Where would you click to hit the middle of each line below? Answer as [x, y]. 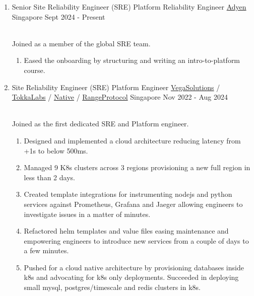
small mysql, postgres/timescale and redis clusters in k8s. [112, 287]
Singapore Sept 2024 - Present [58, 16]
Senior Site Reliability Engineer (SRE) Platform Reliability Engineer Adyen [129, 7]
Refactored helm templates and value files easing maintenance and [126, 231]
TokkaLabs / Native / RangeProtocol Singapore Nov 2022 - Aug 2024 [120, 97]
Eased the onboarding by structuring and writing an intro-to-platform [132, 60]
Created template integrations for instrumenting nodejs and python [128, 194]
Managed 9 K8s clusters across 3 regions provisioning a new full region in [137, 167]
